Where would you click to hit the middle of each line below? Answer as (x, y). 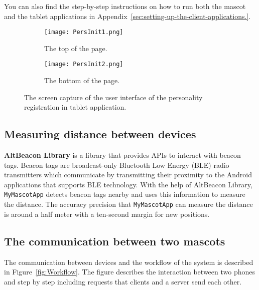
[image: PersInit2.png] (84, 64)
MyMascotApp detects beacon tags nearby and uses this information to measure (125, 194)
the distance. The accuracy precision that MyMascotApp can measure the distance (128, 204)
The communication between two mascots (115, 241)
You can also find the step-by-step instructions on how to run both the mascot (125, 6)
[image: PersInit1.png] (84, 32)
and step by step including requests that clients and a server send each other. (123, 281)
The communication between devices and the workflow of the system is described (129, 262)
